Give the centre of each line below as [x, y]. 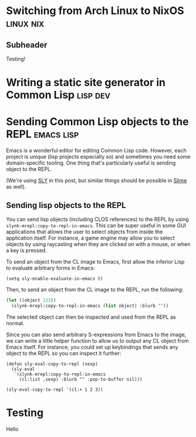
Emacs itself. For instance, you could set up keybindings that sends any [92, 347]
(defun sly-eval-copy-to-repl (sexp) [52, 364]
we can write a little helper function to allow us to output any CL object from [97, 340]
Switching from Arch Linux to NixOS [95, 11]
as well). [16, 187]
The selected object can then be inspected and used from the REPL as [91, 317]
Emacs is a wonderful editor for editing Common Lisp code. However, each [96, 151]
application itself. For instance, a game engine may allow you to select [90, 238]
